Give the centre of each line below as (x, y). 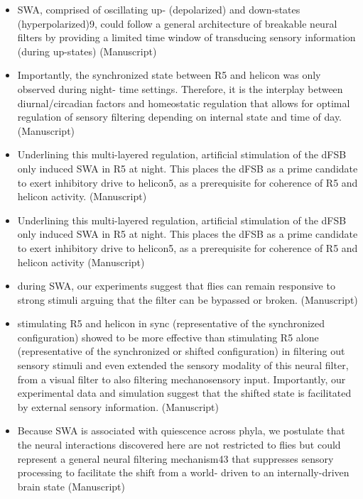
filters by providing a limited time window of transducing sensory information (186, 37)
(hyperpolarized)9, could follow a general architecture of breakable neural (177, 23)
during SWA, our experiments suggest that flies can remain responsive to (176, 286)
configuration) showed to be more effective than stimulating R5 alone (168, 337)
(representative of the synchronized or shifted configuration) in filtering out (181, 351)
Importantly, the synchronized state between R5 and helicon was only (169, 75)
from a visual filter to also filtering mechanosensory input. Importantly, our (181, 379)
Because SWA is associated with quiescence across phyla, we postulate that (181, 431)
